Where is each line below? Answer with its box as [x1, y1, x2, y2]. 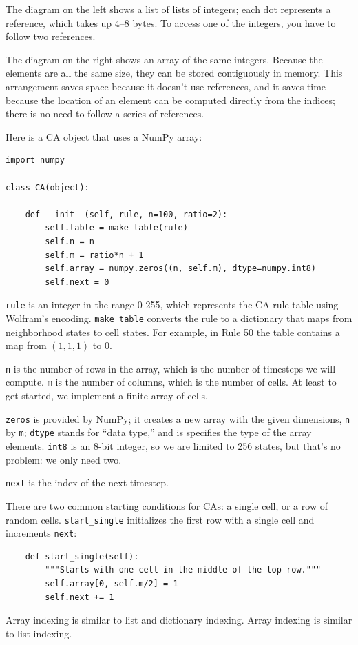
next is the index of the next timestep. [6, 475, 169, 490]
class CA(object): [6, 182, 89, 192]
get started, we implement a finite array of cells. [6, 388, 208, 403]
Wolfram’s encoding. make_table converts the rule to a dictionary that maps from [6, 310, 352, 325]
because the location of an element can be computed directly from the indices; [6, 92, 335, 107]
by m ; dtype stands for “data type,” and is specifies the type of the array [6, 425, 312, 439]
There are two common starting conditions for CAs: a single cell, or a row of [6, 498, 328, 513]
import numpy [6, 155, 65, 166]
